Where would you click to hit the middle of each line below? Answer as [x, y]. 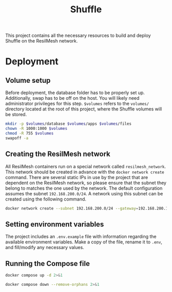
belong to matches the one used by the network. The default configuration [84, 188]
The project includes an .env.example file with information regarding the [81, 237]
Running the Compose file [48, 264]
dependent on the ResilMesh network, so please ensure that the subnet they [86, 183]
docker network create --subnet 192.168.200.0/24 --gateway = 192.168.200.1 [87, 208]
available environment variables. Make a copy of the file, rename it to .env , [84, 242]
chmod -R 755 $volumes [29, 133]
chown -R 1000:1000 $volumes [36, 129]
